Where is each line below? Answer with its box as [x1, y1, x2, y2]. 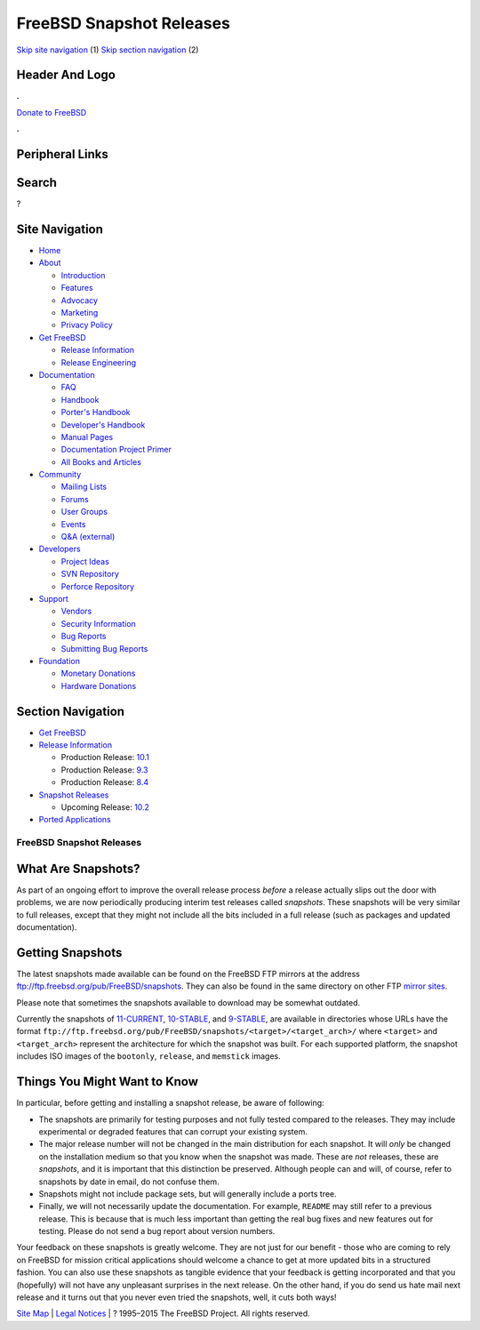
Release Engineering [60, 357, 137, 368]
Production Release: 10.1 [60, 752, 150, 763]
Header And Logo [16, 68, 116, 83]
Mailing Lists [60, 481, 108, 493]
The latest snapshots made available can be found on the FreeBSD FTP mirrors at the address [16, 968, 360, 979]
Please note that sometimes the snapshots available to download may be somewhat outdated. [16, 997, 361, 1008]
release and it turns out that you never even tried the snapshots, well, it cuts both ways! [16, 1292, 337, 1302]
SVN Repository [60, 569, 120, 580]
